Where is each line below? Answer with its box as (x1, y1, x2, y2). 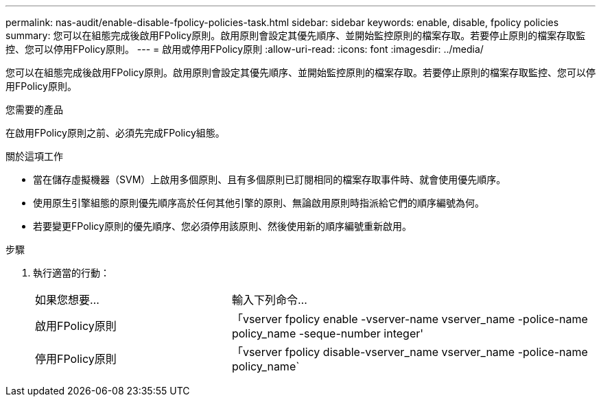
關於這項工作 (5, 150, 63, 162)
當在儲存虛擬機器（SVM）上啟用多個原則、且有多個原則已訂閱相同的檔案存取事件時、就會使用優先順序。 (33, 174, 506, 185)
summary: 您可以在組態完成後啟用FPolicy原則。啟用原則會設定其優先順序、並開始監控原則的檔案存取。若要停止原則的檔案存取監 (5, 29, 586, 41)
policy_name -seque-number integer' (231, 327, 424, 340)
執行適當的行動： (33, 267, 110, 279)
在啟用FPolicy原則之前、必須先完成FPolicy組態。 (5, 127, 225, 139)
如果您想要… (35, 293, 99, 307)
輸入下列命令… (231, 293, 307, 307)
